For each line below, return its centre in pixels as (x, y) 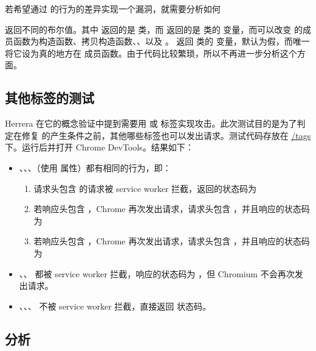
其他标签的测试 (50, 98)
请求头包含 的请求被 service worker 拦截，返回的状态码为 (145, 188)
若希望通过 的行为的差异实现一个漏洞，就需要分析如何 (113, 9)
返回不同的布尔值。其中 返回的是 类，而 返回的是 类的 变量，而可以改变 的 (154, 29)
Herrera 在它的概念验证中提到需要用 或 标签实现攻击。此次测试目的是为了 (151, 123)
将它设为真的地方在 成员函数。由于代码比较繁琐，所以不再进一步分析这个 (151, 53)
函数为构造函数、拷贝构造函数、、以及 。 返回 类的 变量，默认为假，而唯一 (161, 41)
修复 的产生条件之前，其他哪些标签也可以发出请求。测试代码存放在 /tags (166, 135)
